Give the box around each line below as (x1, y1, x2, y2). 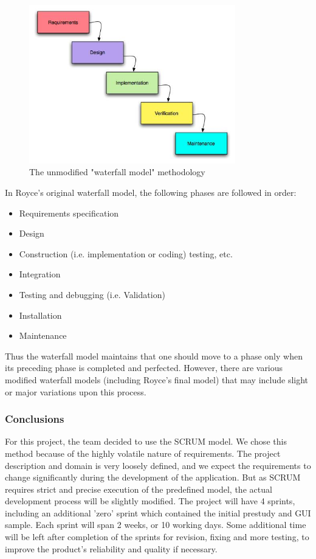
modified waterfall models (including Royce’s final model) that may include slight (5, 373, 309, 386)
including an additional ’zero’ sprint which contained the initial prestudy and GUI (5, 506, 311, 519)
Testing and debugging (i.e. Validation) (19, 288, 165, 300)
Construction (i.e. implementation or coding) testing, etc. (19, 247, 233, 260)
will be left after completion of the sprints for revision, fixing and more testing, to (5, 530, 309, 543)
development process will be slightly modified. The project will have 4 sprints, (5, 495, 295, 507)
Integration (19, 268, 61, 280)
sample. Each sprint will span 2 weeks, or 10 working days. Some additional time (5, 518, 306, 531)
